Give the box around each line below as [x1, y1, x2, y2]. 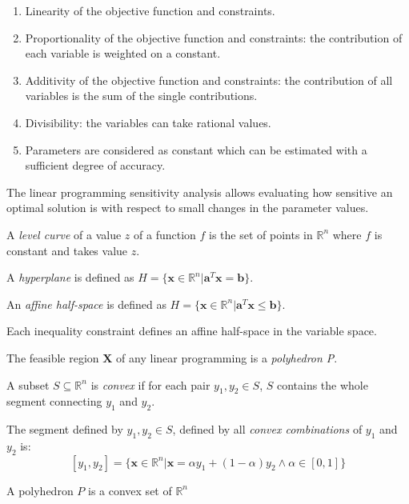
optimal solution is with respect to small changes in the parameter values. [6, 199, 369, 216]
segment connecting [6, 393, 102, 410]
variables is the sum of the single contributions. [25, 87, 258, 104]
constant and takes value [6, 242, 128, 258]
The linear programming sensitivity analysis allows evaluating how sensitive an [6, 183, 393, 200]
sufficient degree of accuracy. [25, 157, 166, 174]
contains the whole [276, 376, 368, 393]
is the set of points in [209, 226, 313, 242]
